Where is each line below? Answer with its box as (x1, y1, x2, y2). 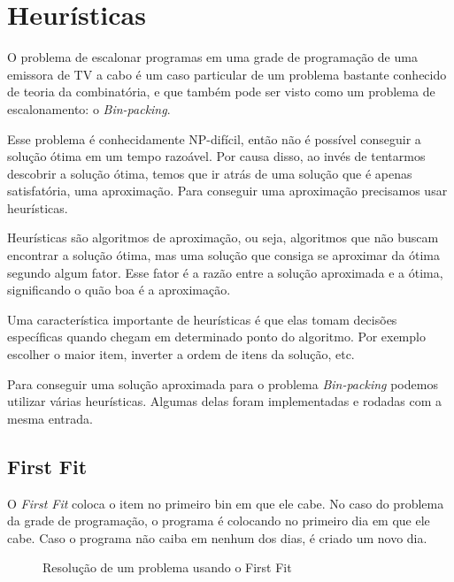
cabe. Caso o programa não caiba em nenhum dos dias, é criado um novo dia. (7, 528, 427, 547)
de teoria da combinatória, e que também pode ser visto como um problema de (7, 82, 435, 101)
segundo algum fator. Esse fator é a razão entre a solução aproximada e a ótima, (7, 263, 443, 281)
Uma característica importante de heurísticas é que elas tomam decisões (7, 310, 397, 328)
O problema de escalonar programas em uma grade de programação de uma (7, 48, 418, 66)
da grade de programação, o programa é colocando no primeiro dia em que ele (7, 511, 430, 530)
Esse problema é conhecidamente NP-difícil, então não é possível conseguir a (7, 129, 421, 148)
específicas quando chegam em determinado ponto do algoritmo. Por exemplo (7, 327, 426, 346)
